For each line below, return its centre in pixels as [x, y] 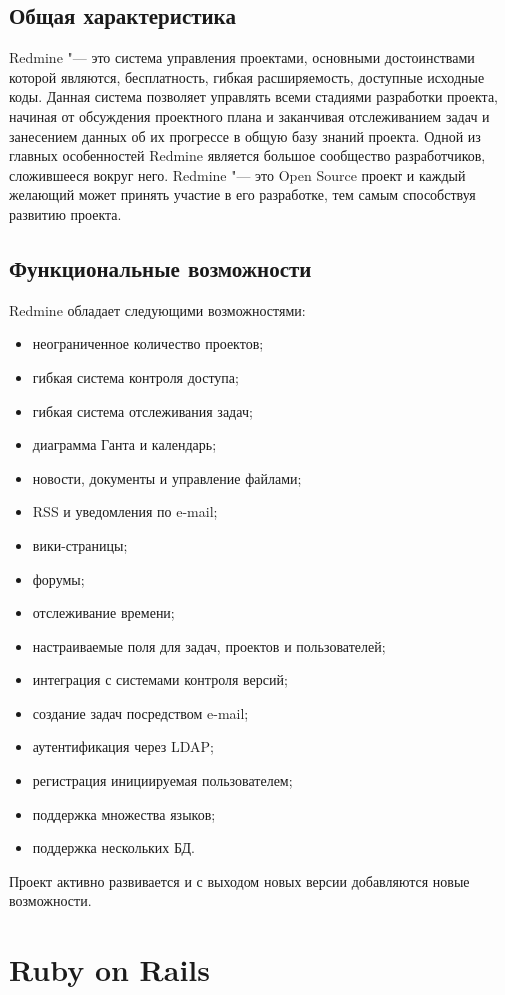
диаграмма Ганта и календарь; [124, 444]
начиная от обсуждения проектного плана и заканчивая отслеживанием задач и [249, 115]
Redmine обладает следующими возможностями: [157, 309]
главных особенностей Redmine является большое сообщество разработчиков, [247, 155]
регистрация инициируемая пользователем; [162, 780]
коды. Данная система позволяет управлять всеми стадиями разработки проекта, [254, 96]
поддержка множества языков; [124, 813]
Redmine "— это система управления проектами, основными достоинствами [242, 57]
